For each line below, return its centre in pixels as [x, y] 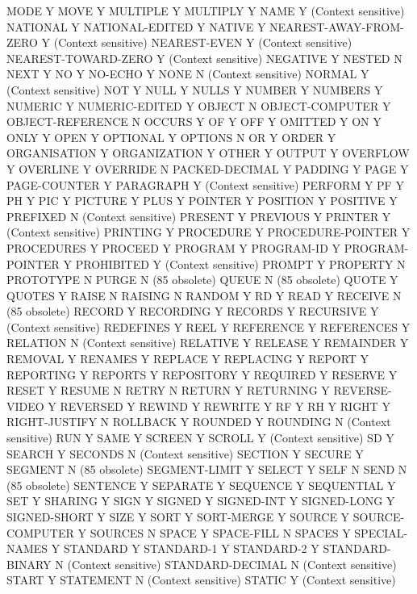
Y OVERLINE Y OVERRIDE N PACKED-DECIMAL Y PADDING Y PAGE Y [208, 168]
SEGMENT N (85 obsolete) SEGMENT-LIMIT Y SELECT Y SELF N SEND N [207, 469]
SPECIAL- [381, 532]
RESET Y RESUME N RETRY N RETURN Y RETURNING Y [168, 390]
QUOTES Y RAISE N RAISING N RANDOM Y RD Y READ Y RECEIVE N [204, 295]
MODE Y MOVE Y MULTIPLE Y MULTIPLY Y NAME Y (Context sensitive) [206, 10]
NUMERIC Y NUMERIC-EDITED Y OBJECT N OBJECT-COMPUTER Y [199, 105]
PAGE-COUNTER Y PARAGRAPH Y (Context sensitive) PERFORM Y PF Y [205, 184]
